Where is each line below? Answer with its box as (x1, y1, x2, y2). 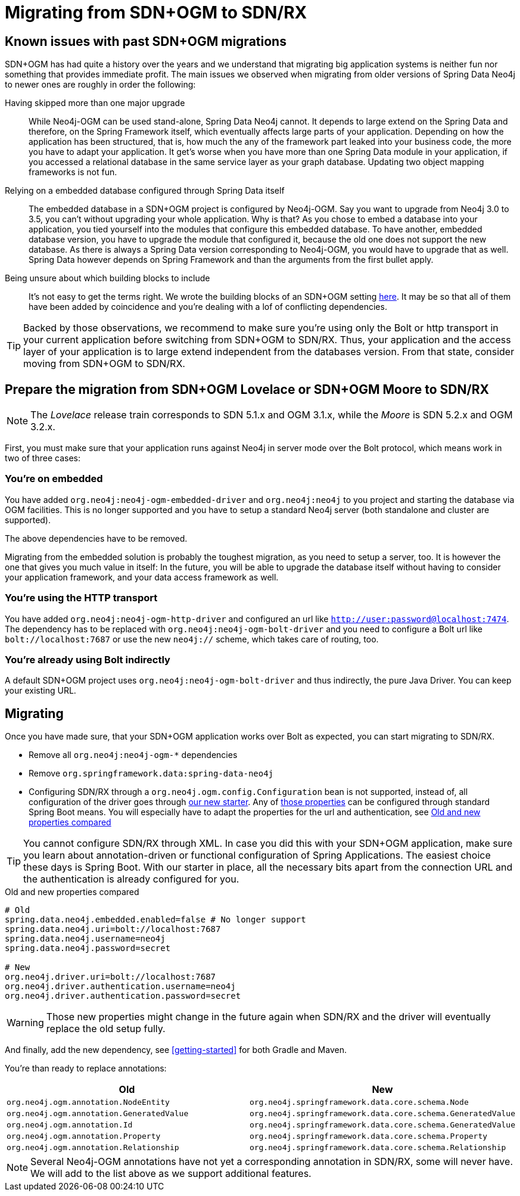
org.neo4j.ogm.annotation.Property (7, 1132, 161, 1141)
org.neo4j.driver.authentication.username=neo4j (5, 981, 236, 992)
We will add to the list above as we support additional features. (30, 1167, 312, 1180)
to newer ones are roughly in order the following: (5, 79, 196, 90)
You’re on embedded (5, 473, 103, 485)
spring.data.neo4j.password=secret (5, 943, 171, 953)
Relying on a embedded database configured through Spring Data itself (5, 185, 285, 196)
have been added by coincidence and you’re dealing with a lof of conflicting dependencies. (29, 302, 387, 312)
